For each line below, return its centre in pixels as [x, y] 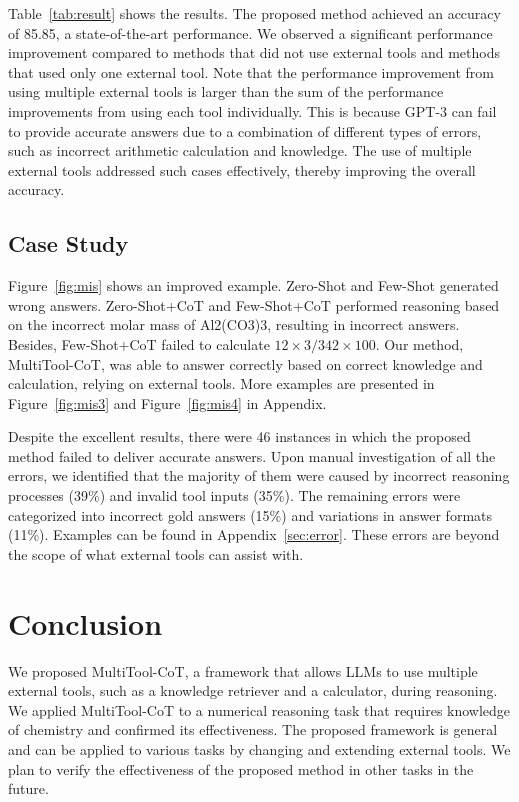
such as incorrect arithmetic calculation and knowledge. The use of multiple [240, 150]
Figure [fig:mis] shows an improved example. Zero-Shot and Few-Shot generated [253, 285]
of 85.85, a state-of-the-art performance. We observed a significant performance [250, 32]
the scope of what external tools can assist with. [156, 553]
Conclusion [85, 622]
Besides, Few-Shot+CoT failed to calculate [139, 343]
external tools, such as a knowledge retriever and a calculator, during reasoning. [253, 690]
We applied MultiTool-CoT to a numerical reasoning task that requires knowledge [259, 709]
